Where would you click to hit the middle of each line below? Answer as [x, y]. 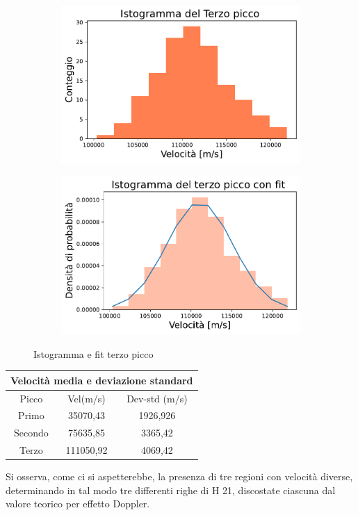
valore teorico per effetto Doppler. [78, 504]
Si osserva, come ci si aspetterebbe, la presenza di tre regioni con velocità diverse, [179, 476]
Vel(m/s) [87, 398]
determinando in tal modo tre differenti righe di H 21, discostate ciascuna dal [171, 490]
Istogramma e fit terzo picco [93, 353]
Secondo [31, 433]
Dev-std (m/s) [157, 398]
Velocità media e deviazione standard [102, 380]
